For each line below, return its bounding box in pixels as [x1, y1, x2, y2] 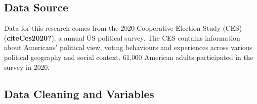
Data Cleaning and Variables [4, 86, 154, 101]
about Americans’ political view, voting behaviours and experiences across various [4, 42, 253, 52]
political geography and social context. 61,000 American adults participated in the [4, 52, 253, 62]
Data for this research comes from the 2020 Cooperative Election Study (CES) [4, 23, 242, 33]
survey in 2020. [4, 61, 50, 72]
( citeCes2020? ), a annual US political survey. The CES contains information [4, 32, 240, 43]
